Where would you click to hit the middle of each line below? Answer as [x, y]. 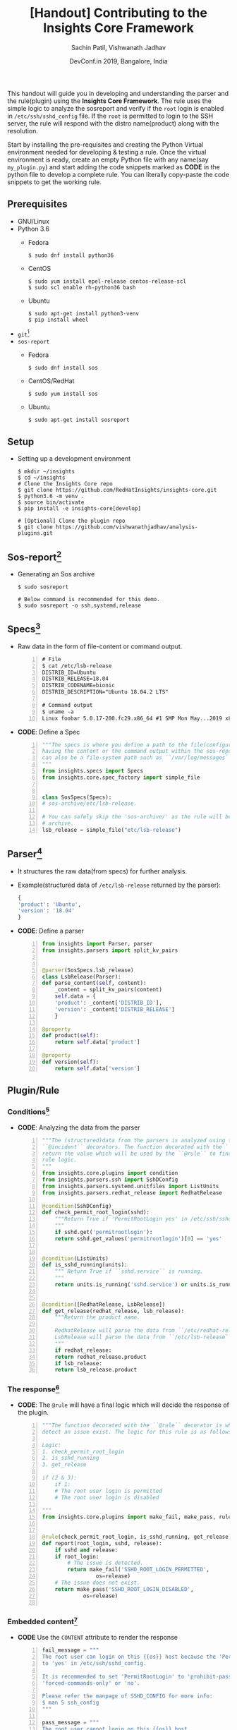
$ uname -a [58, 712]
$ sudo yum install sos [63, 394]
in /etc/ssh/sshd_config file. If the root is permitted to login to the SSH [110, 116]
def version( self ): [71, 1062]
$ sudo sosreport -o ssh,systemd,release [79, 606]
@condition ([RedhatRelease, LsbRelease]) [104, 1304]
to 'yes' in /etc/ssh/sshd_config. [94, 1664]
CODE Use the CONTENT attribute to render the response [98, 1638]
